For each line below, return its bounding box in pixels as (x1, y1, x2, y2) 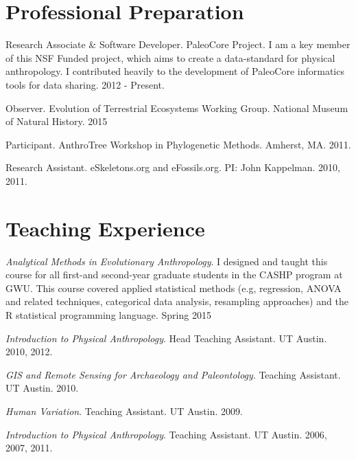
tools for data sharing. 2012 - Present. (5, 77, 165, 91)
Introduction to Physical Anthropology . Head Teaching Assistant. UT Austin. (5, 331, 327, 345)
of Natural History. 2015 (5, 114, 108, 128)
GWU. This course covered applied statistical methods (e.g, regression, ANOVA (5, 280, 342, 295)
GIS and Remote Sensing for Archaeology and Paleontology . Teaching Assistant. (5, 367, 341, 381)
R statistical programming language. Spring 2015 (5, 307, 211, 322)
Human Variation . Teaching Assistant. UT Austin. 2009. (5, 403, 243, 418)
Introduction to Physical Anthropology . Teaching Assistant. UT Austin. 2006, (5, 427, 327, 441)
